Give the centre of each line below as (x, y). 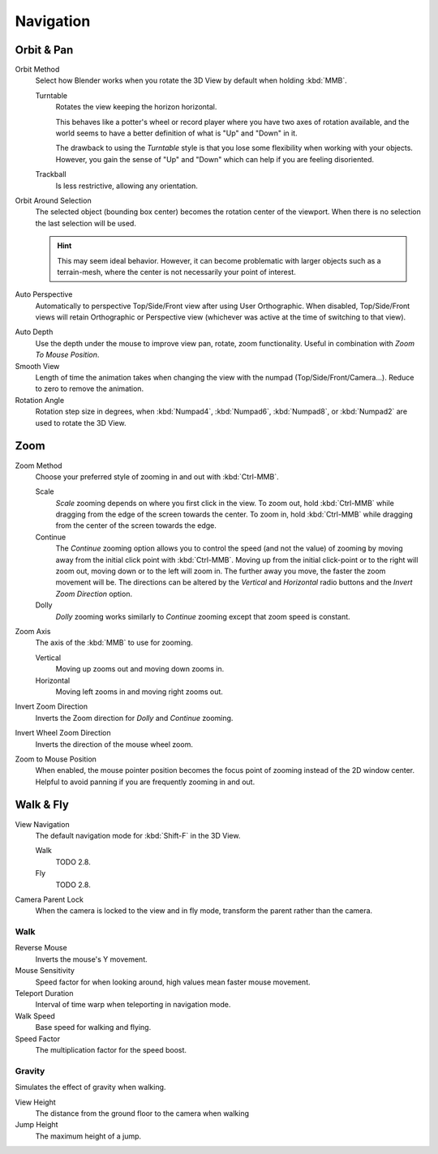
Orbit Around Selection (54, 200)
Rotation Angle (40, 400)
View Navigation (42, 824)
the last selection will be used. (86, 223)
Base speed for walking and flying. (93, 1027)
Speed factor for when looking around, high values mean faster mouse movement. (173, 982)
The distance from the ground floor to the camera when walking (142, 1113)
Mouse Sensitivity (45, 971)
